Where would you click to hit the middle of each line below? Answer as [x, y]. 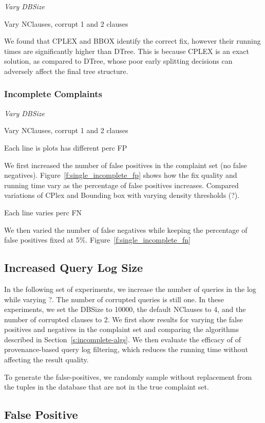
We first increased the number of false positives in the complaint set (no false [126, 165]
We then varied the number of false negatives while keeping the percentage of [126, 229]
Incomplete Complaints [53, 94]
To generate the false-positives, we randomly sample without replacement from [128, 376]
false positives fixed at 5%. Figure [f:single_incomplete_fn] [98, 240]
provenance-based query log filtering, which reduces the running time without [126, 349]
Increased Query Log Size [74, 268]
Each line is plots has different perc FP [66, 147]
